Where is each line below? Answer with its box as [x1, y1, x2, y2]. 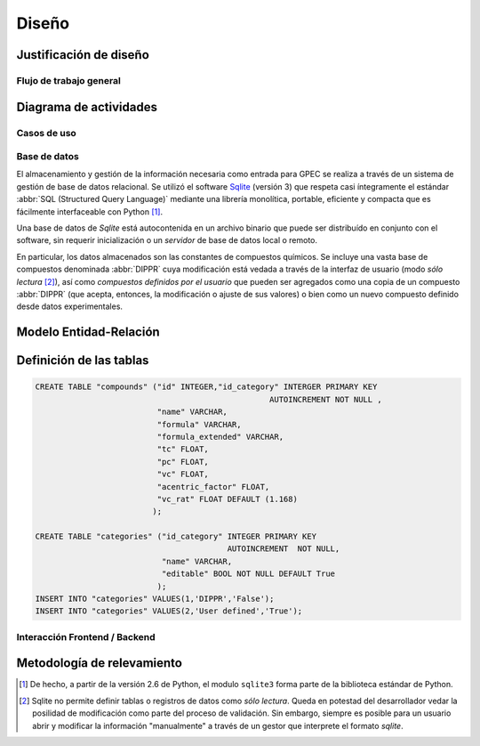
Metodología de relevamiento [16, 655, 182, 671]
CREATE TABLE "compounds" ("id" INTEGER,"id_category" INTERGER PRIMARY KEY [35, 382, 378, 392]
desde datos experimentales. [16, 301, 124, 312]
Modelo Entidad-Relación [16, 325, 160, 340]
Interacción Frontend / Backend [16, 630, 156, 643]
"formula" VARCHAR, [156, 419, 242, 429]
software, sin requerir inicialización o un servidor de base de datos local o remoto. [16, 235, 318, 246]
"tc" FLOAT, [156, 444, 209, 454]
